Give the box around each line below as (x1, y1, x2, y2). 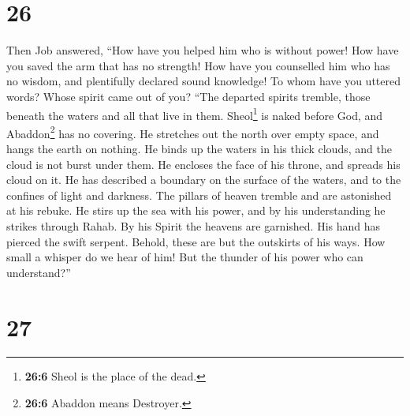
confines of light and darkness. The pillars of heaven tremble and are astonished (6, 186, 392, 203)
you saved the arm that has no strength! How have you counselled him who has (6, 57, 390, 73)
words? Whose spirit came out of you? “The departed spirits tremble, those (6, 88, 371, 104)
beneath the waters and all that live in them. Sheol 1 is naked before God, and (6, 104, 383, 123)
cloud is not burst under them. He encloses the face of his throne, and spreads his (6, 156, 401, 172)
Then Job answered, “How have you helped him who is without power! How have (6, 42, 399, 58)
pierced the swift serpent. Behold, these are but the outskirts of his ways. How (6, 233, 386, 249)
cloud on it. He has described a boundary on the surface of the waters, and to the (6, 171, 401, 188)
